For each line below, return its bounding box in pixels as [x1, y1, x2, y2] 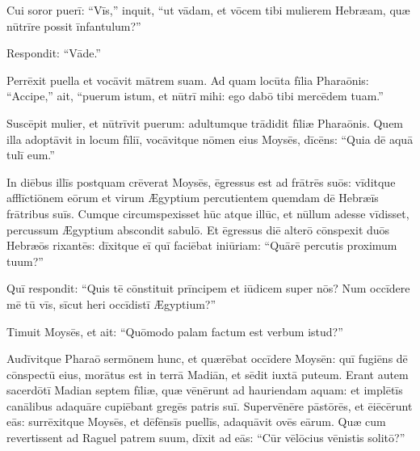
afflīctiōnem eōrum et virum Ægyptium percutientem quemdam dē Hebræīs [6, 189, 379, 206]
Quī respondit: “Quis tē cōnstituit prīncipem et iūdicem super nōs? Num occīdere [6, 280, 410, 297]
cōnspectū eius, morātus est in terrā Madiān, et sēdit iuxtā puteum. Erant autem [6, 365, 409, 382]
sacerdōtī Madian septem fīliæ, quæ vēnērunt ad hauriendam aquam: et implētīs [6, 381, 403, 398]
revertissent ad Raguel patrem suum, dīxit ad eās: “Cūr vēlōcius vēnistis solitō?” [6, 429, 405, 446]
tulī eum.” [6, 146, 55, 163]
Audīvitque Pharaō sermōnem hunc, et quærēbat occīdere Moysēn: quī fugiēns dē [6, 350, 408, 367]
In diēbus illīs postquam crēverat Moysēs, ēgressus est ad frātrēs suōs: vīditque [6, 173, 396, 190]
